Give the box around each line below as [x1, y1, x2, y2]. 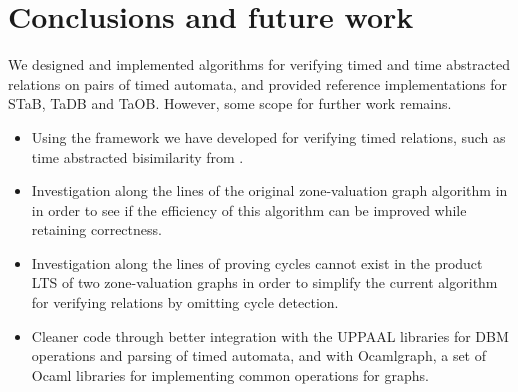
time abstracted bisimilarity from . [31, 146, 244, 167]
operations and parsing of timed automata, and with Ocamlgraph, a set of [31, 345, 487, 366]
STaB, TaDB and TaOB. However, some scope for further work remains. [8, 93, 452, 114]
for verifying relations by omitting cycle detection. [31, 292, 339, 313]
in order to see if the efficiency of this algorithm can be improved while [31, 199, 467, 220]
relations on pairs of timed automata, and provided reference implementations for [8, 73, 508, 94]
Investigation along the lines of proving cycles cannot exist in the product [31, 252, 483, 273]
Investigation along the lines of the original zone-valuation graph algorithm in [31, 180, 508, 201]
